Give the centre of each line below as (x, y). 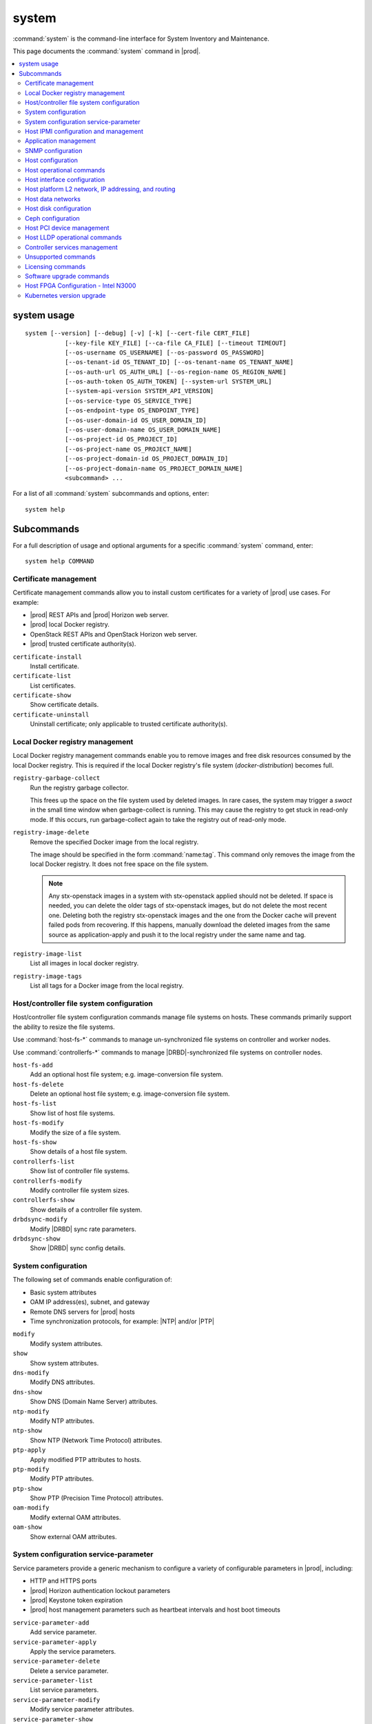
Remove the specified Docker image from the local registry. (114, 842)
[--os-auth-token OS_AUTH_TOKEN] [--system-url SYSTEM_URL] (168, 382)
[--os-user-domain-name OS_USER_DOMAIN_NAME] (143, 430)
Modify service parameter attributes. (82, 1710)
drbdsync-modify (40, 1220)
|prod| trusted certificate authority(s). (83, 644)
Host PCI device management (67, 228)
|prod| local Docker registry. (70, 625)
